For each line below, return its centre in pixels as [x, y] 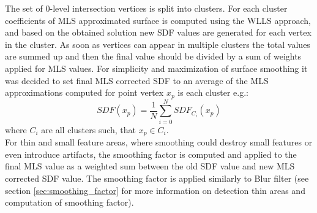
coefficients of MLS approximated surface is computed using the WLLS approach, [158, 20]
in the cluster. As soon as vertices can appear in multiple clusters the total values [158, 44]
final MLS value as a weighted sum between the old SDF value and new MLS [150, 166]
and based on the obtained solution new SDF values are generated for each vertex [158, 32]
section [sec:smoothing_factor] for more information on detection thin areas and [155, 190]
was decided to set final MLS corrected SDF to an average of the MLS [137, 80]
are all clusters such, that [89, 129]
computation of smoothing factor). [69, 202]
